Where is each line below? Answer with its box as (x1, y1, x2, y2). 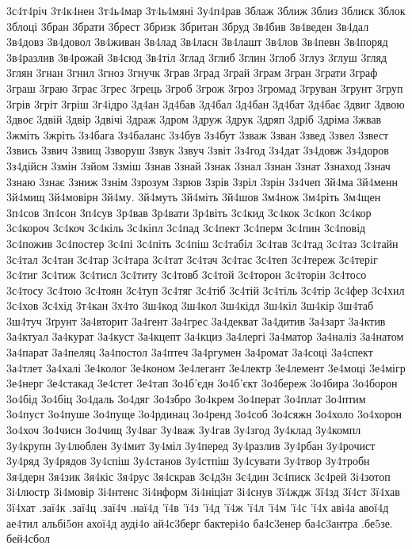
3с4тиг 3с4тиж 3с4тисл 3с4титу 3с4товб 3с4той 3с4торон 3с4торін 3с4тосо (6, 266, 367, 283)
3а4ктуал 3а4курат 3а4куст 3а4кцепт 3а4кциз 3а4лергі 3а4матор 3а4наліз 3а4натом (6, 328, 404, 345)
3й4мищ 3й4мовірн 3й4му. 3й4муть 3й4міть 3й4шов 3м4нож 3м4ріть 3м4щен (6, 189, 381, 205)
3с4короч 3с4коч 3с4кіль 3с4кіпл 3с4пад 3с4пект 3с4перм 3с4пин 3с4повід (6, 219, 366, 236)
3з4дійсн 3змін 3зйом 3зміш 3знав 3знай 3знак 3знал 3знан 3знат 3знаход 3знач (6, 157, 391, 173)
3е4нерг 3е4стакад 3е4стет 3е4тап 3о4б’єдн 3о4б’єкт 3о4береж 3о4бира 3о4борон (6, 375, 398, 391)
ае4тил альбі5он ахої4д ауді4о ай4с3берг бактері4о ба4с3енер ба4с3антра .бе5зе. (6, 514, 393, 531)
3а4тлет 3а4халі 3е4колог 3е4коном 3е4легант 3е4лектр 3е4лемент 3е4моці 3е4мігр (6, 359, 406, 376)
